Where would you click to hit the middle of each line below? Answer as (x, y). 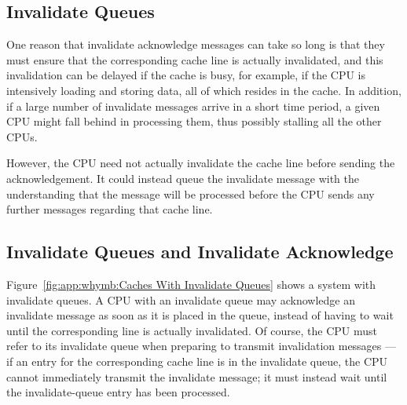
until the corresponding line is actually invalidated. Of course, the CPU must (192, 330)
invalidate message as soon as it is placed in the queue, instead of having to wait (200, 315)
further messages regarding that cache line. (110, 209)
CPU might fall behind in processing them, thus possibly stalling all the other (194, 121)
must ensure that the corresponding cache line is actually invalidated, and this (195, 59)
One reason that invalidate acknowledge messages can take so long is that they (196, 44)
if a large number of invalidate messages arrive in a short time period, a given (193, 106)
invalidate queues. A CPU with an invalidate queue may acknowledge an (181, 299)
